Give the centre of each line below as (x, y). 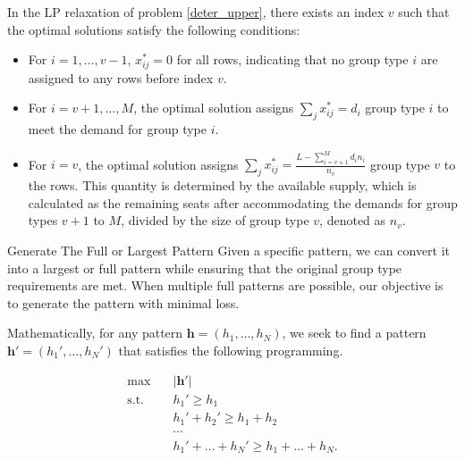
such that (424, 12)
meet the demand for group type (117, 129)
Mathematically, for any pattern (95, 333)
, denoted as (353, 220)
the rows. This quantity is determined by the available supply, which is (222, 185)
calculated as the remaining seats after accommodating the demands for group (243, 202)
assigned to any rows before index (121, 77)
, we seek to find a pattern (354, 333)
